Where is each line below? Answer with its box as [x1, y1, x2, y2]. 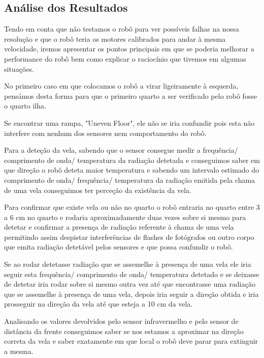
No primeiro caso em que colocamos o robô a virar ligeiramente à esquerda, [4, 80, 239, 91]
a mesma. [4, 345, 34, 356]
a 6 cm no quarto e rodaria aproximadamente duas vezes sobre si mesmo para [4, 211, 246, 222]
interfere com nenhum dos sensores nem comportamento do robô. [4, 127, 207, 138]
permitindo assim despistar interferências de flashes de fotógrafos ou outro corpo [4, 231, 254, 242]
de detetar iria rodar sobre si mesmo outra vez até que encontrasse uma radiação [4, 279, 255, 289]
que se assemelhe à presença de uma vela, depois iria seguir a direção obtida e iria [4, 288, 259, 299]
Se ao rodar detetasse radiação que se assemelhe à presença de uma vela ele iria [4, 259, 251, 269]
